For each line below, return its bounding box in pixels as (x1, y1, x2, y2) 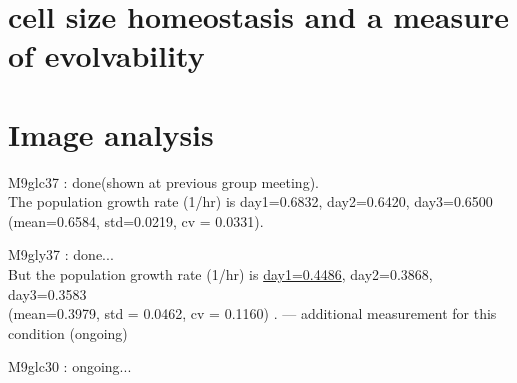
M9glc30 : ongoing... (8, 356, 132, 377)
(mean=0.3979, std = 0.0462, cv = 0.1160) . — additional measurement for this (8, 303, 497, 324)
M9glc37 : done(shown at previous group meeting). (8, 171, 319, 192)
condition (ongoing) (8, 322, 128, 343)
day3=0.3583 (8, 283, 87, 304)
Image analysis (8, 113, 214, 154)
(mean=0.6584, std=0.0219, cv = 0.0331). (8, 210, 264, 231)
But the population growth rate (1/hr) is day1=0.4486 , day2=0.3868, (8, 264, 433, 285)
